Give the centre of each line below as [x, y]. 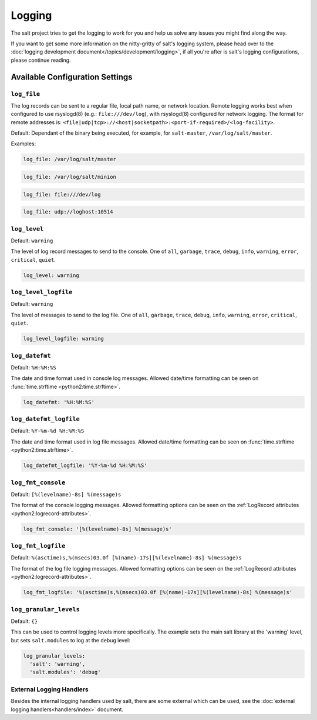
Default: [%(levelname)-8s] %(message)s [66, 494]
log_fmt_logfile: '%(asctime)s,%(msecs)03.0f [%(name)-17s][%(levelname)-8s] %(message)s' [158, 592]
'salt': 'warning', [58, 664]
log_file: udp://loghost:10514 [68, 212]
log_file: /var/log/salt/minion [70, 177]
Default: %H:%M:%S [33, 367]
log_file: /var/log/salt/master [70, 159]
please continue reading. [41, 60]
